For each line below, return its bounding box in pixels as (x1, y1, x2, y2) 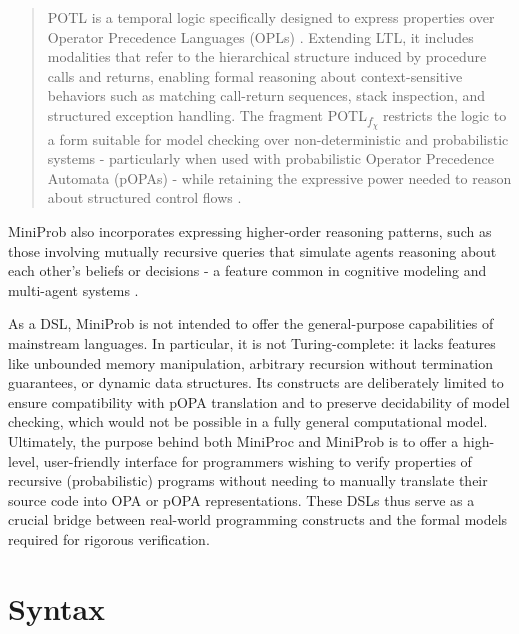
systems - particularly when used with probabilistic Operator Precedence (47, 148, 494, 169)
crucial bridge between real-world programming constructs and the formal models (8, 509, 508, 530)
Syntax (8, 587, 106, 628)
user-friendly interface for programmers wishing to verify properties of (43, 450, 472, 471)
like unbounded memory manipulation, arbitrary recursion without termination (8, 352, 493, 373)
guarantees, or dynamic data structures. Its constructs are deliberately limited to (8, 372, 504, 393)
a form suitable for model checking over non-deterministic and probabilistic (47, 128, 509, 149)
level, (8, 450, 40, 471)
